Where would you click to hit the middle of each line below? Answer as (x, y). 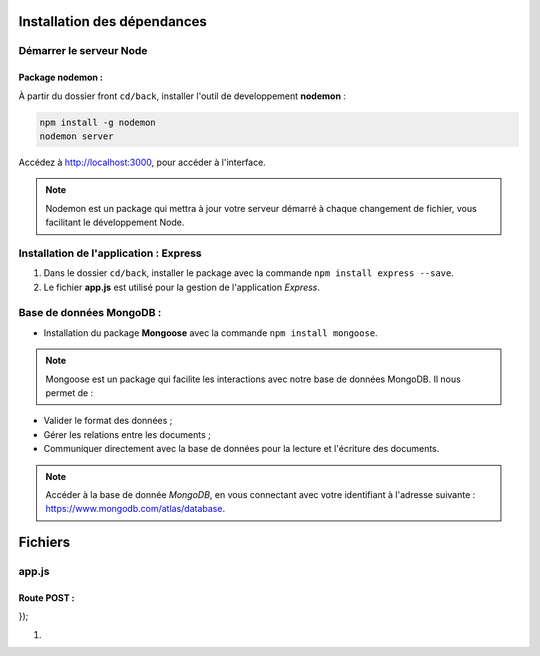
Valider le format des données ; (108, 421)
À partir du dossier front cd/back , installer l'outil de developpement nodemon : (182, 96)
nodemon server (76, 136)
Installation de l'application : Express (110, 253)
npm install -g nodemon (98, 122)
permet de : (69, 392)
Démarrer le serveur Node (83, 51)
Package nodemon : (61, 77)
